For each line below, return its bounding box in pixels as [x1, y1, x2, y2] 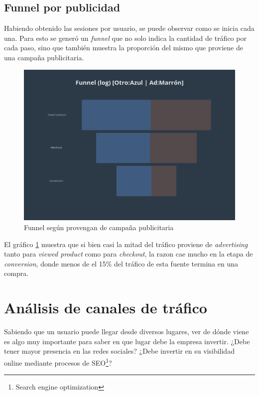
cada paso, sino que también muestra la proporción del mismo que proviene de [4, 42, 243, 53]
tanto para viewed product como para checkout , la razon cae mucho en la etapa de [4, 249, 253, 259]
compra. [4, 268, 29, 278]
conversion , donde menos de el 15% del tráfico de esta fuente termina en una [4, 258, 239, 268]
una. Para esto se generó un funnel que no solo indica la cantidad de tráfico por [4, 32, 247, 43]
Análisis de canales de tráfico [4, 297, 207, 318]
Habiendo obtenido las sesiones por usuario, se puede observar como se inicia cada [4, 23, 255, 33]
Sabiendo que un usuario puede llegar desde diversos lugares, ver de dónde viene [4, 326, 249, 337]
